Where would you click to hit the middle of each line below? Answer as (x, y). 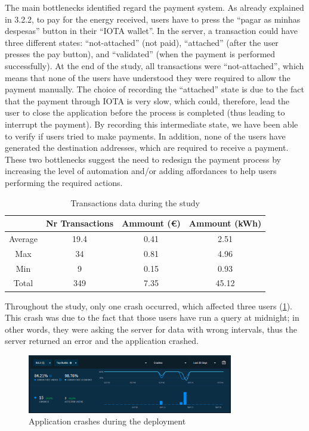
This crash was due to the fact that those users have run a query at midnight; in (152, 317)
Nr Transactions (80, 223)
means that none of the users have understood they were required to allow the (148, 77)
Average (23, 238)
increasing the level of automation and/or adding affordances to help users (141, 171)
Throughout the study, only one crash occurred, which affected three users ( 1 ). (149, 306)
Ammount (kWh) (225, 223)
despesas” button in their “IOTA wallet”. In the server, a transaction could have (151, 31)
